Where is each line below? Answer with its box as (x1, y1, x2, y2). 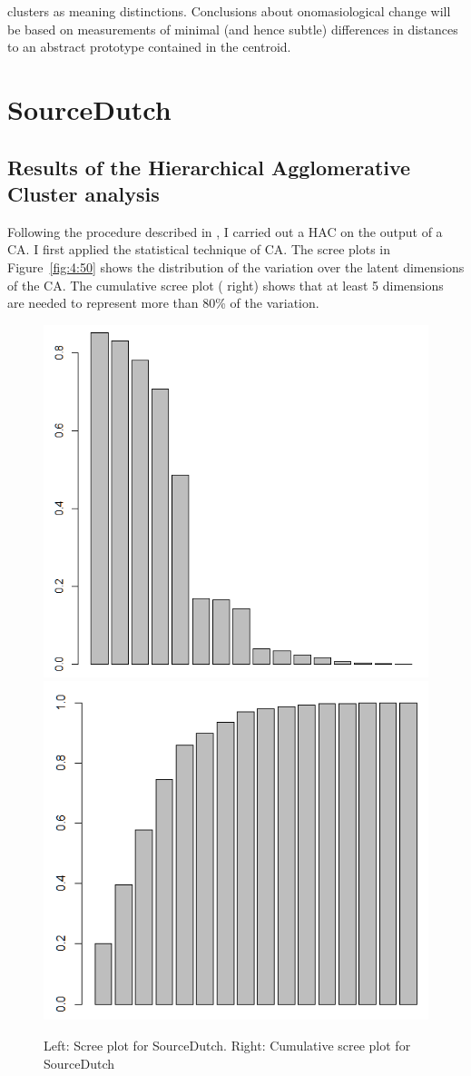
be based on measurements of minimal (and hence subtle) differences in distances (7, 19, 458, 38)
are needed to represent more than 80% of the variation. (7, 293, 319, 312)
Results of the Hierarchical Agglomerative (7, 153, 411, 181)
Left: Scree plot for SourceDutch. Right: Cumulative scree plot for (44, 1035, 411, 1054)
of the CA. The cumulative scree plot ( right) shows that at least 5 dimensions (7, 275, 444, 294)
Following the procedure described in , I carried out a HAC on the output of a (7, 222, 443, 241)
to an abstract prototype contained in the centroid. (7, 37, 291, 56)
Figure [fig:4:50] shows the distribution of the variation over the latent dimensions (7, 257, 465, 276)
